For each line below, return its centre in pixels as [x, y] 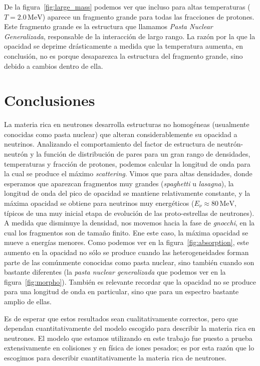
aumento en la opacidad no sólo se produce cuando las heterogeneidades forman [126, 252]
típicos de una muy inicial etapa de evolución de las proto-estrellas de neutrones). [129, 213]
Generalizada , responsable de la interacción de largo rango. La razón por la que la [130, 36]
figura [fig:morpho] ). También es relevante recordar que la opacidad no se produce [130, 281]
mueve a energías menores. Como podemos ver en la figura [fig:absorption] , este [126, 242]
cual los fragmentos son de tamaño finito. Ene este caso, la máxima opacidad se [126, 232]
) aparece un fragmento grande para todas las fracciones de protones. [148, 16]
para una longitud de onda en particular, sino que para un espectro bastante [121, 291]
